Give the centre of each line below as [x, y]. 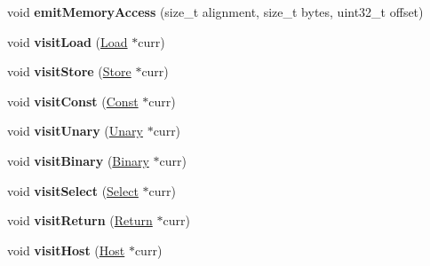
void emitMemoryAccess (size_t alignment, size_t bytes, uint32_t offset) [215, 12]
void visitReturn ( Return [80, 220]
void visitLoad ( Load [68, 41]
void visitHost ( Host [66, 250]
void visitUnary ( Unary [75, 131]
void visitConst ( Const [73, 101]
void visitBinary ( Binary [78, 160]
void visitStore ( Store [69, 71]
